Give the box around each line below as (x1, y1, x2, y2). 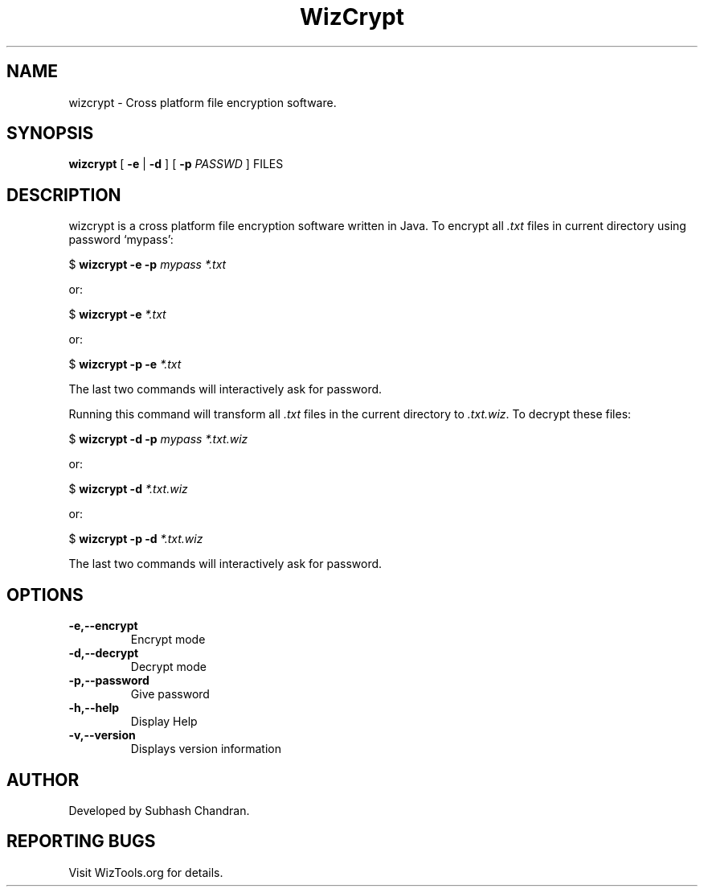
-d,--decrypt (68, 646, 139, 660)
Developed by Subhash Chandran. (68, 803, 250, 817)
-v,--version (68, 728, 136, 743)
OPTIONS (6, 584, 84, 605)
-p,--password (68, 673, 149, 688)
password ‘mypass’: (68, 233, 174, 247)
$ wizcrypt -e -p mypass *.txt (68, 257, 227, 272)
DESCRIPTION (6, 184, 121, 205)
